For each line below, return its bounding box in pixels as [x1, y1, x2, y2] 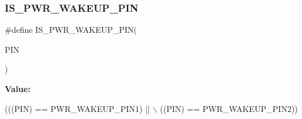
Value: [5, 83, 31, 94]
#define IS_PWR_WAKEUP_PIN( [5, 23, 137, 36]
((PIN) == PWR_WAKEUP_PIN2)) [160, 102, 298, 114]
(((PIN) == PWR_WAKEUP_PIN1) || [5, 102, 150, 114]
